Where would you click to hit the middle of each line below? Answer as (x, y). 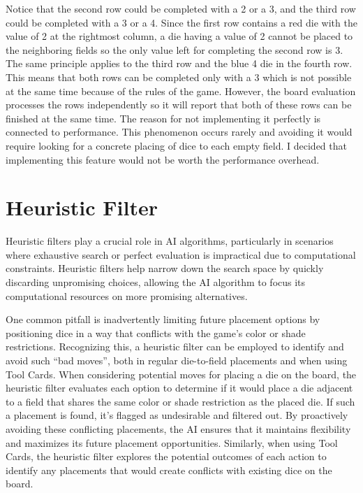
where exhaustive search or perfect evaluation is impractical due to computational (181, 254)
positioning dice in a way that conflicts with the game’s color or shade (156, 333)
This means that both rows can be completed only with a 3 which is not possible (179, 77)
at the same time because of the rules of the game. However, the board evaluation (181, 91)
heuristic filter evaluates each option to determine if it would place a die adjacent (179, 388)
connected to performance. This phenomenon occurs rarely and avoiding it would (179, 132)
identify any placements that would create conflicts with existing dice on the (169, 470)
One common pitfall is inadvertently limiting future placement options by (163, 319)
